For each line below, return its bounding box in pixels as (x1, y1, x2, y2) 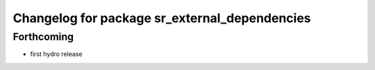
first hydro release (30, 50, 83, 58)
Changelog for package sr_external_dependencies (12, 10, 312, 26)
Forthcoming (12, 30, 74, 43)
